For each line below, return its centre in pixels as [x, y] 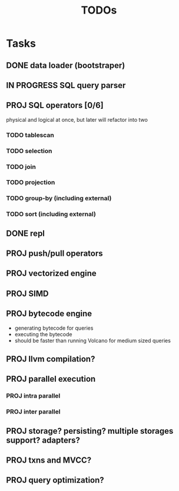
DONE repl [26, 233]
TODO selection [29, 151]
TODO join [21, 167]
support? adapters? [43, 440]
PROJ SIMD [27, 293]
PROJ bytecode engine [49, 314]
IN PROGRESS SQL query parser [66, 85]
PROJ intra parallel [33, 396]
